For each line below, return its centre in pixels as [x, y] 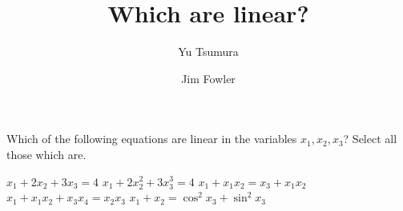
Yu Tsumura [208, 52]
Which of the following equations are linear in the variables [152, 139]
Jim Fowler [208, 78]
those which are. [46, 154]
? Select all [370, 139]
